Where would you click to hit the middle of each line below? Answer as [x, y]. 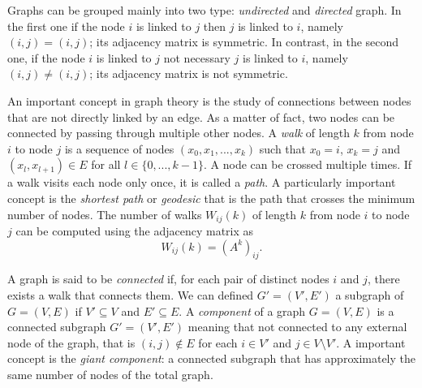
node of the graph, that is [71, 342]
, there [383, 279]
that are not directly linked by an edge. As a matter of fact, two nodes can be [201, 116]
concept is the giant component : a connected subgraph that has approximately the [211, 358]
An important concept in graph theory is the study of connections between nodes [209, 100]
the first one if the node [66, 26]
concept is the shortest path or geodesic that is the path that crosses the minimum [211, 198]
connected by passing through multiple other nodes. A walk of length [179, 133]
